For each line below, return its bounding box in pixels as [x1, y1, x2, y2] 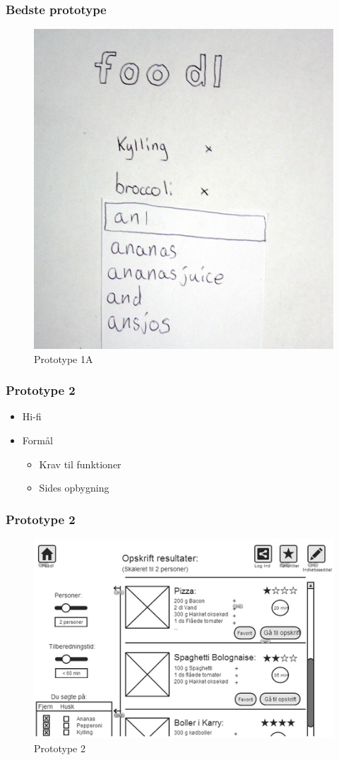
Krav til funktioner [39, 456, 121, 471]
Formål [22, 432, 53, 447]
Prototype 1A [34, 351, 93, 366]
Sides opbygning [39, 480, 109, 495]
